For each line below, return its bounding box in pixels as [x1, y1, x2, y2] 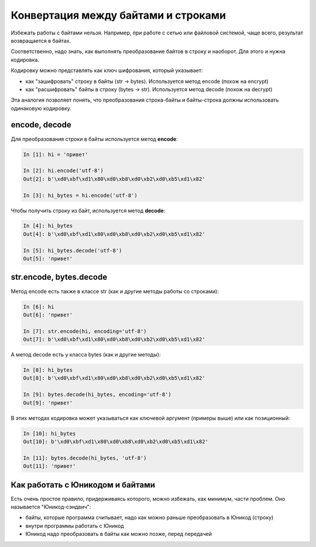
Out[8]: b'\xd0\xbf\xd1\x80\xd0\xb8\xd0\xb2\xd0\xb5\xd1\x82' [23, 375, 205, 382]
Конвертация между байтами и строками [11, 9, 226, 22]
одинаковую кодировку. [11, 105, 71, 112]
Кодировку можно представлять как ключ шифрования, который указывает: [11, 67, 203, 74]
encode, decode [11, 120, 71, 130]
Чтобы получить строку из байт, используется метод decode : [11, 207, 166, 214]
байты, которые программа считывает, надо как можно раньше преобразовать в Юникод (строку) [25, 514, 274, 521]
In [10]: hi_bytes [23, 430, 76, 437]
